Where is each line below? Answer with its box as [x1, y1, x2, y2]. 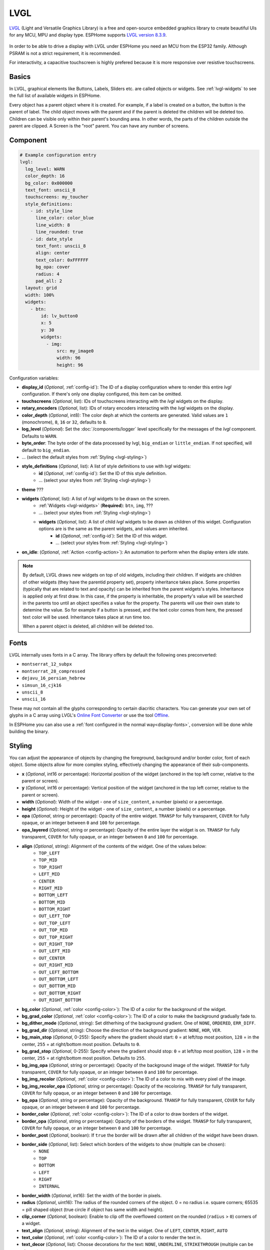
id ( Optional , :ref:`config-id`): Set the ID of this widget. [55, 532, 167, 538]
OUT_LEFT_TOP [38, 913, 71, 919]
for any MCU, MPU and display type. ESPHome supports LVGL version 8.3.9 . [9, 31, 167, 37]
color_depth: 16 [25, 173, 65, 179]
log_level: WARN [25, 166, 65, 172]
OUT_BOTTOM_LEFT [38, 976, 78, 982]
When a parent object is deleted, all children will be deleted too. [22, 623, 154, 629]
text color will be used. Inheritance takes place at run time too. [22, 614, 151, 620]
